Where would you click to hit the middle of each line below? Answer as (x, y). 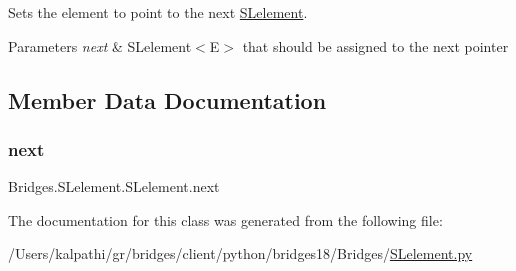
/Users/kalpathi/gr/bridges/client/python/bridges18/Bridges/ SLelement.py (240, 253)
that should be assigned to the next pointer (375, 45)
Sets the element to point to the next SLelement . (158, 12)
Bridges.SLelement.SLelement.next (114, 186)
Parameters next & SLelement (100, 45)
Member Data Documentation (167, 99)
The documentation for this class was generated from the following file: (225, 219)
